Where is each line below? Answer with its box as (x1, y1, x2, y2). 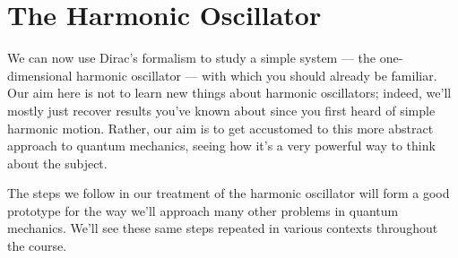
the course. (7, 236, 67, 255)
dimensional (7, 65, 73, 84)
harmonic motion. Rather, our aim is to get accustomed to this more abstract (7, 118, 434, 137)
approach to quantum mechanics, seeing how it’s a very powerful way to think (7, 136, 436, 155)
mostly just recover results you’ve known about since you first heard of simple (7, 100, 436, 119)
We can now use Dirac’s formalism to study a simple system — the (7, 48, 376, 67)
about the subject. (7, 153, 108, 172)
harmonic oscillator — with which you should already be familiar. (76, 65, 437, 84)
